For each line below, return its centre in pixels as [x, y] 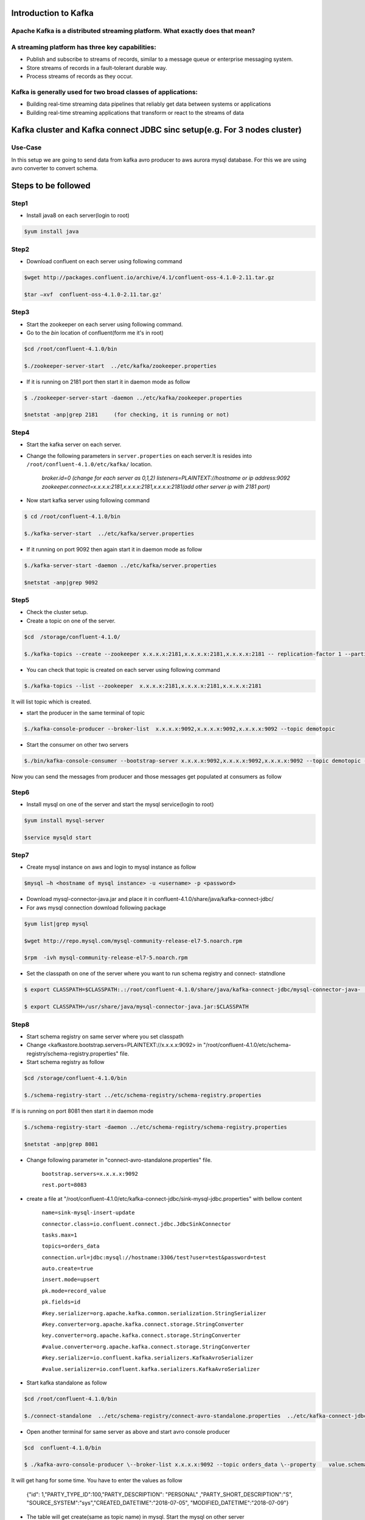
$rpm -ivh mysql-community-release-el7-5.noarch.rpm [106, 958]
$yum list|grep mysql [56, 924]
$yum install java [51, 232]
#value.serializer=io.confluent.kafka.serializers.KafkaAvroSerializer [151, 1369]
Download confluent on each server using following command [104, 261]
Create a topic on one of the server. [71, 621]
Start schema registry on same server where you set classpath [105, 1036]
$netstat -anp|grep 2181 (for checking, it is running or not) [127, 415]
